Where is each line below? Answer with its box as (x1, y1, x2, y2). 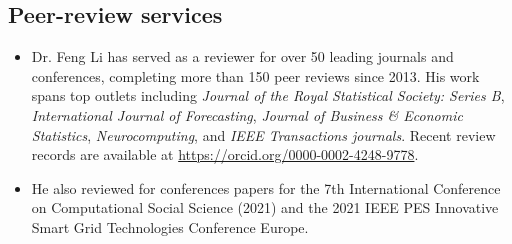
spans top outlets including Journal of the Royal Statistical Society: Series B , (31, 85, 505, 106)
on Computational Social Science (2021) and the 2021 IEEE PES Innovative (31, 197, 499, 218)
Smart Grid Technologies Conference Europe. (31, 216, 309, 237)
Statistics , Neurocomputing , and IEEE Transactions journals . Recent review (31, 124, 496, 145)
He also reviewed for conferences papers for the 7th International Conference (31, 177, 501, 198)
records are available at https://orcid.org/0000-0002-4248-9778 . (31, 144, 419, 165)
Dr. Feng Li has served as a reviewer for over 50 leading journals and (31, 46, 454, 67)
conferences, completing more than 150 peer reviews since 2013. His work (31, 65, 480, 86)
